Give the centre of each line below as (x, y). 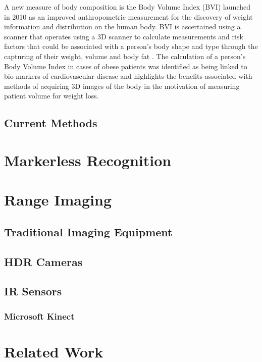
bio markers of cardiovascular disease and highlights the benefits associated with (128, 76)
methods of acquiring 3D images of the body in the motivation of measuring (122, 86)
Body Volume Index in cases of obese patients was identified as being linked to (126, 66)
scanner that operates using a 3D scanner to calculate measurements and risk (124, 36)
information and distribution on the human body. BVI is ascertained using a (122, 27)
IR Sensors (33, 291)
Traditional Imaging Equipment (88, 231)
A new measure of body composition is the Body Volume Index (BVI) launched (127, 7)
